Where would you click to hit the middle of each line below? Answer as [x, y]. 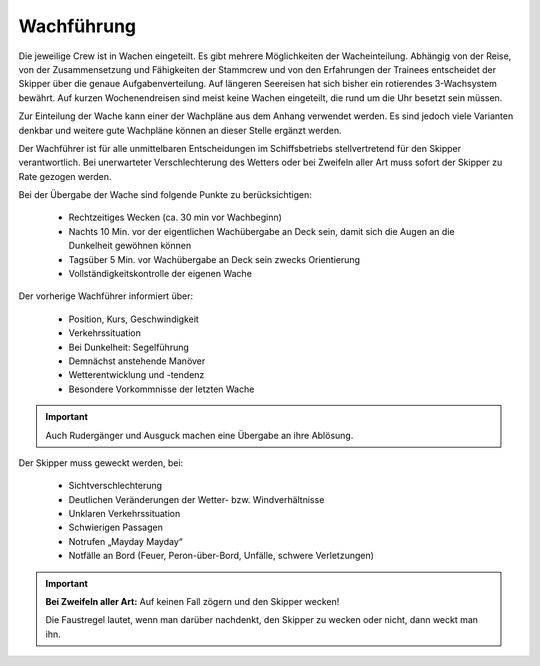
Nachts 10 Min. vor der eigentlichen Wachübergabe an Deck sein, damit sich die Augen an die [261, 231]
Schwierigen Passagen [116, 527]
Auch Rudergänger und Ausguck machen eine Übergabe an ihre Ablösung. [199, 435]
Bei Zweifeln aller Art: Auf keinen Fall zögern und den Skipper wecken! [192, 602]
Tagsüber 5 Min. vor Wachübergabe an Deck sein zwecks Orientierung [214, 259]
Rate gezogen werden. [65, 176]
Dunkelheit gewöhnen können [130, 246]
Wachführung [77, 26]
